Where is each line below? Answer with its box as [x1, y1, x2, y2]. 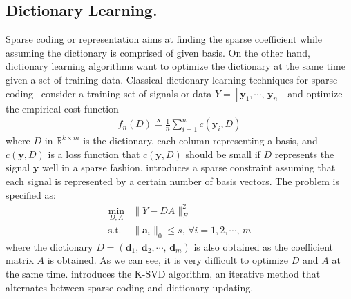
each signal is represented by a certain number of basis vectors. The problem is [6, 173, 339, 188]
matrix [6, 253, 34, 267]
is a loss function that [48, 146, 140, 161]
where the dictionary [6, 239, 93, 253]
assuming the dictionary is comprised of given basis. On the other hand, [6, 45, 310, 59]
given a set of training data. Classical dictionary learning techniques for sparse [6, 72, 338, 86]
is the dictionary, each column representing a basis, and [83, 133, 318, 148]
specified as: [6, 187, 56, 202]
